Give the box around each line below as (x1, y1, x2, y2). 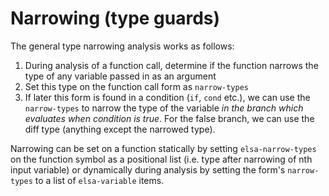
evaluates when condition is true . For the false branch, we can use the (24, 112, 315, 124)
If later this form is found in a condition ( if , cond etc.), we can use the (24, 91, 311, 103)
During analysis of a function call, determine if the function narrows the (24, 59, 319, 71)
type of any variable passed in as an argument (24, 70, 217, 82)
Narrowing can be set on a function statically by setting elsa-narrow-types (10, 142, 317, 154)
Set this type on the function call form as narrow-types (24, 80, 249, 92)
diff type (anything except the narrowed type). (24, 123, 216, 135)
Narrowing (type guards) (10, 7, 221, 30)
